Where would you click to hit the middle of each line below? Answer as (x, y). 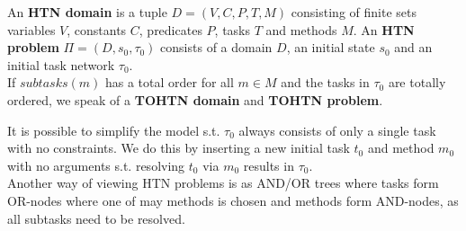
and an (413, 47)
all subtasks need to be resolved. (96, 218)
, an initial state (331, 47)
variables (31, 29)
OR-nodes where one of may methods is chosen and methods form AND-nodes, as (233, 200)
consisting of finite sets (354, 12)
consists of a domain (216, 47)
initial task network (61, 64)
